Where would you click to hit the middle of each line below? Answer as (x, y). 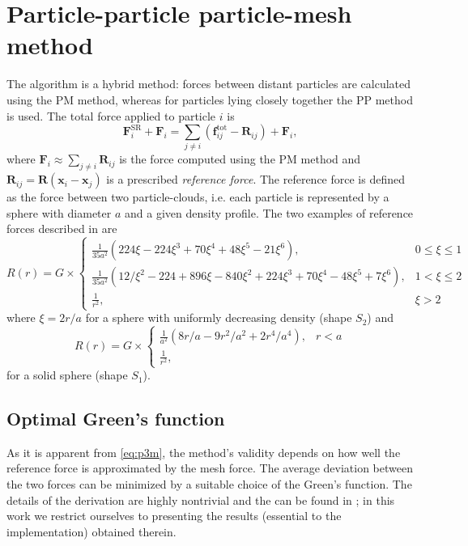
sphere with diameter (59, 212)
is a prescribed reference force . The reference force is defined (255, 179)
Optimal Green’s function (116, 419)
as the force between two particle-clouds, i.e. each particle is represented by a (198, 197)
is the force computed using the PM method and (240, 159)
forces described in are (62, 229)
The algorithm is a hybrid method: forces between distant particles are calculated (209, 84)
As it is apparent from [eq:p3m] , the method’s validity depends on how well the (204, 452)
